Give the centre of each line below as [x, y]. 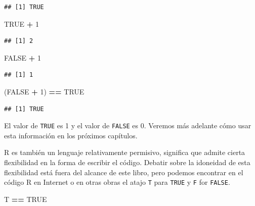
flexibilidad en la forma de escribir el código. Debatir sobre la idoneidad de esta [127, 162]
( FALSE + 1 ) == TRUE [44, 91]
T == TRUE [26, 199]
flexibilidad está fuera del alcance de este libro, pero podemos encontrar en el [124, 172]
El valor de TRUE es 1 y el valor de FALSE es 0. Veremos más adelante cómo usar [128, 125]
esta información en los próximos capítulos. [71, 135]
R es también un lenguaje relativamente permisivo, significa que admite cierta [125, 152]
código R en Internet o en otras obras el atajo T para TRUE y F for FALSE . [117, 182]
